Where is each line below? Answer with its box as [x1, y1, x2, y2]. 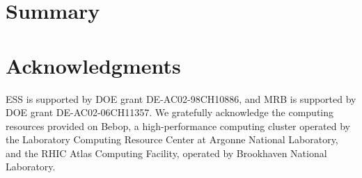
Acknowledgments [6, 51, 181, 79]
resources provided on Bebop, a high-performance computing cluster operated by [6, 118, 350, 133]
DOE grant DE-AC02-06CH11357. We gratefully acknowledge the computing [6, 105, 334, 120]
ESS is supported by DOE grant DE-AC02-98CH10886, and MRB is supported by [6, 91, 356, 106]
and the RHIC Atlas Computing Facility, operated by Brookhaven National [6, 145, 327, 160]
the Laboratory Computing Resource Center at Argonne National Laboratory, [6, 132, 338, 147]
